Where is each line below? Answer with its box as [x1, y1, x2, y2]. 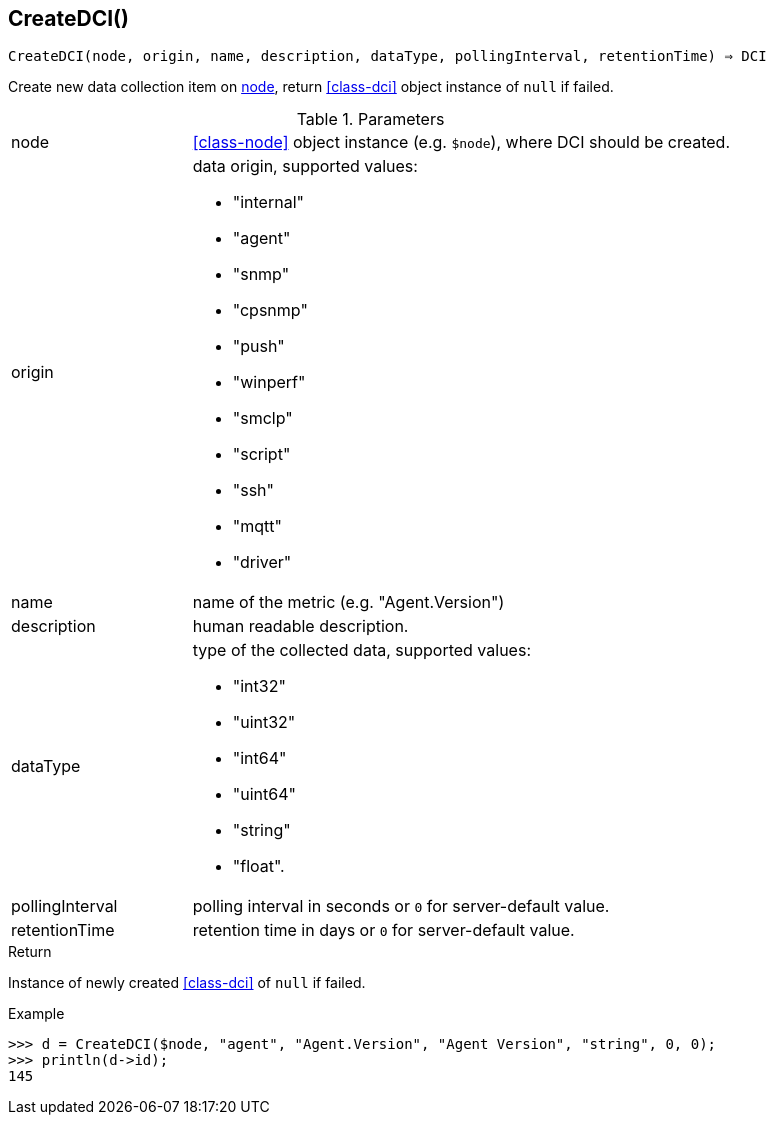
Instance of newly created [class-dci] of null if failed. [8, 974, 366, 992]
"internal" [232, 192, 304, 213]
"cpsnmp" [232, 300, 308, 321]
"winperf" [232, 372, 306, 393]
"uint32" [232, 712, 296, 733]
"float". [232, 856, 285, 877]
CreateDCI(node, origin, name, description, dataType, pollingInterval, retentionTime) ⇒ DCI [8, 48, 767, 65]
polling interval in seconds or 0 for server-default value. [192, 896, 610, 917]
